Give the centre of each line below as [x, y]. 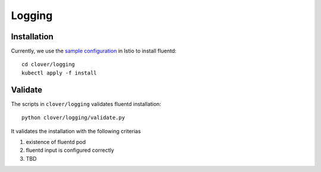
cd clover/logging [48, 65]
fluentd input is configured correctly [70, 150]
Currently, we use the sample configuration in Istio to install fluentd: [94, 51]
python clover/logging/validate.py [73, 118]
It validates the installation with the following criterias [76, 131]
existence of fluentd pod [56, 142]
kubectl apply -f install [59, 73]
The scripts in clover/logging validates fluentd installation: [86, 104]
